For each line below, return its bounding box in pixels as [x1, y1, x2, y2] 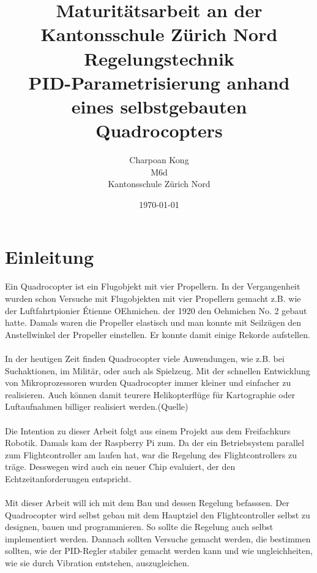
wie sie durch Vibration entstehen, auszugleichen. [5, 556, 190, 569]
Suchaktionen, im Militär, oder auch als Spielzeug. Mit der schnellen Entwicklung [5, 364, 310, 377]
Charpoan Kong [129, 153, 189, 166]
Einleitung [5, 244, 94, 269]
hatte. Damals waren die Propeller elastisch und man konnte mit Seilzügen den [5, 316, 302, 329]
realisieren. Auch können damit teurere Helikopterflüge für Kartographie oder [5, 388, 296, 401]
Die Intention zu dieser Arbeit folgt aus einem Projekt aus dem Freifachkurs [5, 424, 291, 437]
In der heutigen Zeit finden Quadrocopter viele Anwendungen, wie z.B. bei [5, 352, 285, 364]
